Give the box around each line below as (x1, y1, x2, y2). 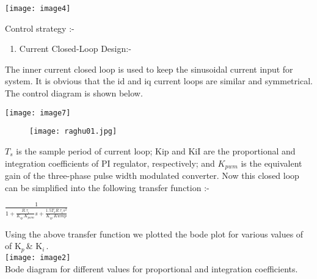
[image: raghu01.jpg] (29, 127, 117, 136)
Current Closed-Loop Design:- (19, 42, 131, 55)
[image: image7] (5, 108, 71, 117)
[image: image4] (5, 4, 71, 13)
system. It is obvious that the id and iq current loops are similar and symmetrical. (5, 74, 313, 87)
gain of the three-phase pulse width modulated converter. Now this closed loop (5, 168, 299, 181)
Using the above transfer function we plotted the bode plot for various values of (5, 227, 304, 240)
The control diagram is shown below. (5, 87, 143, 100)
